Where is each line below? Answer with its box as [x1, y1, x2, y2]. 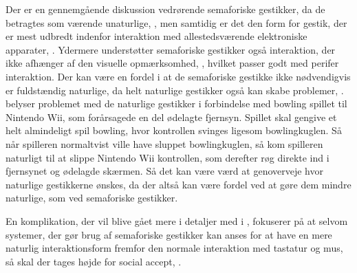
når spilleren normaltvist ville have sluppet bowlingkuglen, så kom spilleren [6, 136, 323, 151]
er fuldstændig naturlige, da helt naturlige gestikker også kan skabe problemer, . [6, 83, 344, 97]
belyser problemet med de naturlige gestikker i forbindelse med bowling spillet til [6, 96, 347, 111]
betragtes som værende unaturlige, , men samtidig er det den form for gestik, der [6, 15, 347, 30]
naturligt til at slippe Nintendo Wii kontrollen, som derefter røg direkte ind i [6, 150, 329, 164]
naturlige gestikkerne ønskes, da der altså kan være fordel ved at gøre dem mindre [6, 177, 351, 191]
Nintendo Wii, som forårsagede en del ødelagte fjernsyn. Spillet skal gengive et [6, 109, 337, 124]
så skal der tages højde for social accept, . [6, 254, 182, 268]
